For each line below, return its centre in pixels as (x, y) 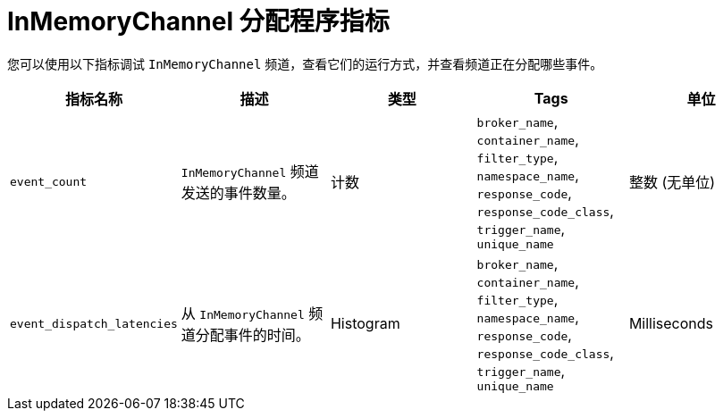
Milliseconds (671, 324)
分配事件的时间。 (252, 335)
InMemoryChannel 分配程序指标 (198, 21)
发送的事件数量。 (238, 193)
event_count (49, 181)
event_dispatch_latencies (94, 323)
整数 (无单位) (672, 183)
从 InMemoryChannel (243, 314)
